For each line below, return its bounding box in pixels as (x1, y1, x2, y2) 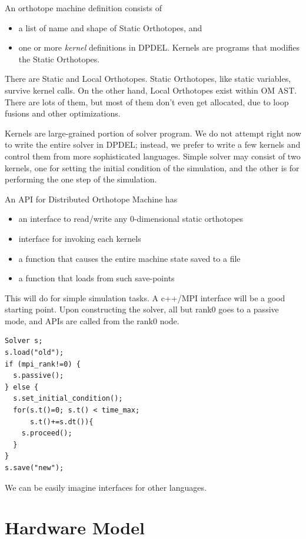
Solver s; (5, 337, 43, 345)
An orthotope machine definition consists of (5, 2, 162, 14)
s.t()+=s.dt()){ (29, 417, 94, 426)
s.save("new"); (5, 464, 64, 472)
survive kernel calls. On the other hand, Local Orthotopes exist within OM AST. (5, 84, 297, 96)
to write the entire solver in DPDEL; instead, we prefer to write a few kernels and (5, 138, 301, 151)
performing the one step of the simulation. (5, 173, 157, 185)
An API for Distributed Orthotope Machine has (5, 192, 178, 205)
